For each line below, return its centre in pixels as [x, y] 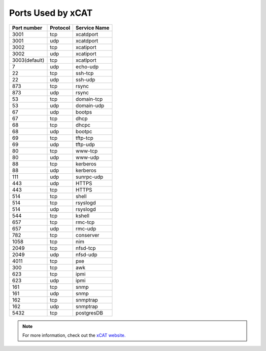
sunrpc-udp [89, 177]
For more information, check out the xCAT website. [74, 335]
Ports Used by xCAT [51, 13]
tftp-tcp [84, 138]
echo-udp [87, 67]
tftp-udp [85, 144]
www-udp [87, 157]
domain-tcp [89, 99]
